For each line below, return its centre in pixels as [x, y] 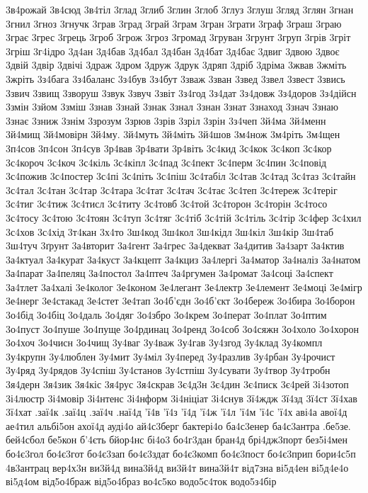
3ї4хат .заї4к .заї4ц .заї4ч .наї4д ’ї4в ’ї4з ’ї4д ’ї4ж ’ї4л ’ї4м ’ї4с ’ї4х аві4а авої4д [177, 412]
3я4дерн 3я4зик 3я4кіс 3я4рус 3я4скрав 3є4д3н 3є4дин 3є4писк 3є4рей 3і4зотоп [177, 384]
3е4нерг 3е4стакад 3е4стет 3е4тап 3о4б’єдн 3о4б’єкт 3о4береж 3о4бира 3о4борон [180, 301]
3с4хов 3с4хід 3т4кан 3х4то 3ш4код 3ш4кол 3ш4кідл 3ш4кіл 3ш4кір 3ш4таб [170, 231]
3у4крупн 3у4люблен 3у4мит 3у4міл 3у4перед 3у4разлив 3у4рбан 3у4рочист [171, 356]
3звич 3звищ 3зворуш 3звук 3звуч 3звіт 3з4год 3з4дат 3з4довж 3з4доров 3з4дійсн [181, 92]
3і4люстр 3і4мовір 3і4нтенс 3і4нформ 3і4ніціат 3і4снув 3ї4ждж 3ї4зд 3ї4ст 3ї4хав [182, 398]
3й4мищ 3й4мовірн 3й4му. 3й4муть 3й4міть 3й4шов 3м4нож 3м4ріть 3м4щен [173, 134]
